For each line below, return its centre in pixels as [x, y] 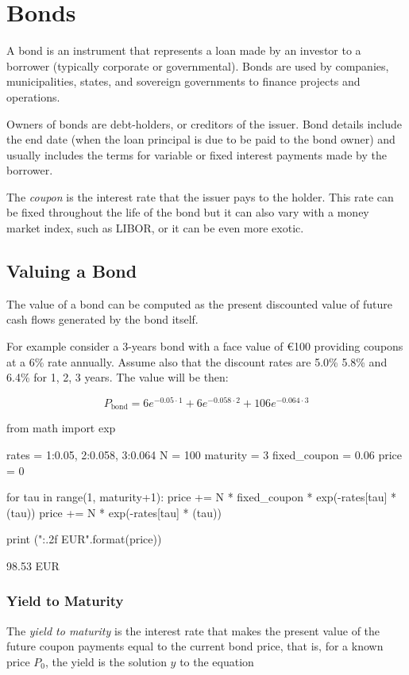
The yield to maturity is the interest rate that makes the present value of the [193, 630]
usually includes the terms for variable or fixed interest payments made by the [197, 154]
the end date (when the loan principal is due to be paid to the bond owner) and [201, 139]
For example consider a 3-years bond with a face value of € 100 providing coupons [205, 346]
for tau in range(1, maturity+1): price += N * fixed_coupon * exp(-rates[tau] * [202, 497]
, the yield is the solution [106, 661]
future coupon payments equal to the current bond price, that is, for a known [195, 646]
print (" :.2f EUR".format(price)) [84, 539]
